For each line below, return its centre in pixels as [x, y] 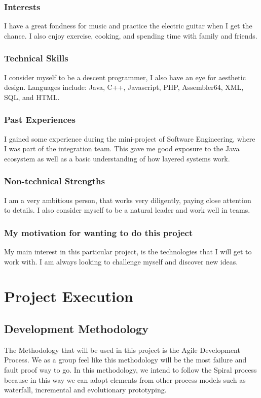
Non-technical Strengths [54, 181]
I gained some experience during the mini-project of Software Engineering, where [130, 138]
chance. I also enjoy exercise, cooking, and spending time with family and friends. [131, 35]
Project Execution [69, 296]
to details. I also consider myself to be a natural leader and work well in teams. [127, 210]
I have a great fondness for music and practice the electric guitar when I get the [128, 26]
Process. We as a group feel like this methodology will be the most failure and [125, 360]
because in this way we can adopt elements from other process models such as [125, 379]
